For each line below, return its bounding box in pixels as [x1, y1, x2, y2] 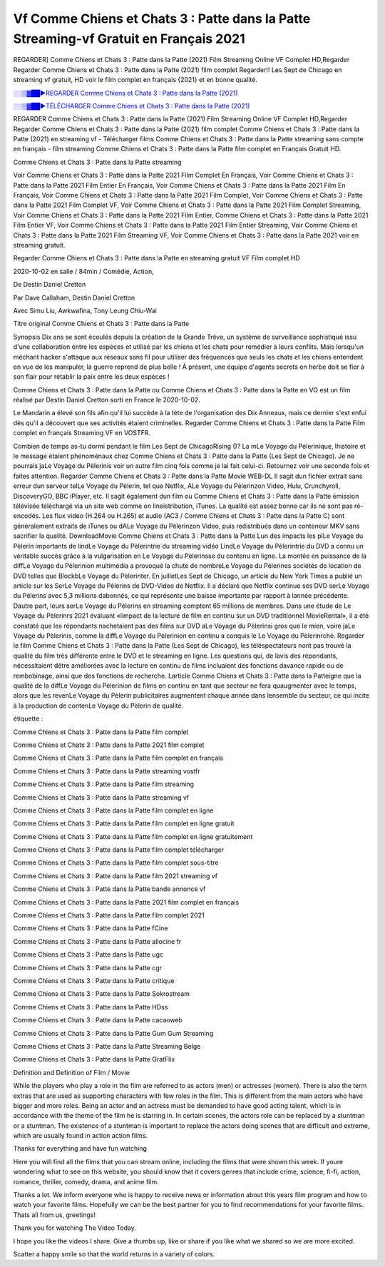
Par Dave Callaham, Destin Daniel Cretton [13, 293, 135, 302]
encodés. [13, 512, 41, 520]
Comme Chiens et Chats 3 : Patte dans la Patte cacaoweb [13, 1016, 183, 1024]
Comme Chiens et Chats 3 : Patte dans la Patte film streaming [13, 780, 195, 788]
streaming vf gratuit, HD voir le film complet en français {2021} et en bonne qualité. [13, 76, 258, 84]
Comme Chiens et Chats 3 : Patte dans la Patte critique [13, 976, 175, 984]
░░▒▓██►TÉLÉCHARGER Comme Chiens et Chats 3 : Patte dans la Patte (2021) [13, 101, 250, 110]
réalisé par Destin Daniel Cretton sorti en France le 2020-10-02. [13, 396, 201, 404]
